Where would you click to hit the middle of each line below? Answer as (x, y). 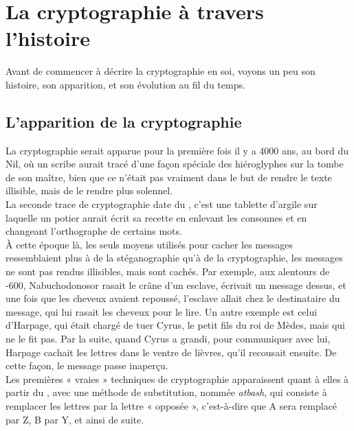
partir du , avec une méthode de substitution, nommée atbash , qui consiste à (166, 392)
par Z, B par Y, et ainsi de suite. (75, 419)
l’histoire (48, 38)
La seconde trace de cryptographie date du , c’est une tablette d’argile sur (162, 204)
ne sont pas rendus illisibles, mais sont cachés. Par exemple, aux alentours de (168, 271)
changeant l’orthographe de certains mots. (94, 231)
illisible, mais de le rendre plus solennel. (89, 190)
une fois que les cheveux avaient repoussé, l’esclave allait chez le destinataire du (173, 298)
